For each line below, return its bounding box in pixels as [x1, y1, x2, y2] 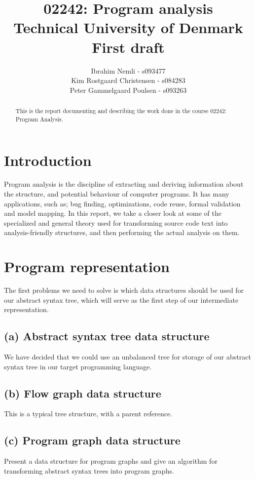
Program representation [4, 256, 170, 277]
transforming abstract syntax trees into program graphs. [4, 465, 174, 476]
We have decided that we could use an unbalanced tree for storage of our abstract [4, 352, 251, 361]
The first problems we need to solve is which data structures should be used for [4, 285, 244, 295]
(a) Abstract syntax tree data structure [4, 328, 210, 344]
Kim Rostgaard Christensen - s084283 [71, 75, 185, 85]
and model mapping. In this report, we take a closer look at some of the [4, 208, 221, 218]
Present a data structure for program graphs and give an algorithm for [4, 456, 218, 466]
